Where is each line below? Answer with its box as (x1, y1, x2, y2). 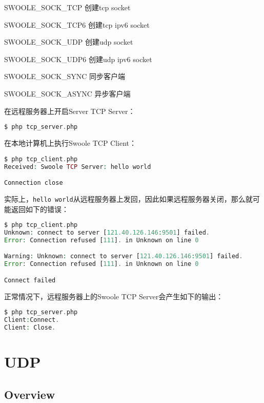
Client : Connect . (4, 316, 59, 324)
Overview (4, 386, 55, 402)
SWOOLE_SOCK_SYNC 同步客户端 (4, 71, 126, 82)
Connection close (4, 179, 63, 187)
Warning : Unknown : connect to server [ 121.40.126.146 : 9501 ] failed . (4, 253, 243, 260)
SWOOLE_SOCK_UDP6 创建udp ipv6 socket (4, 53, 152, 64)
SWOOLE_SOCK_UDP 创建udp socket (4, 36, 133, 47)
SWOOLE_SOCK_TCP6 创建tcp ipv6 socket (4, 19, 150, 30)
